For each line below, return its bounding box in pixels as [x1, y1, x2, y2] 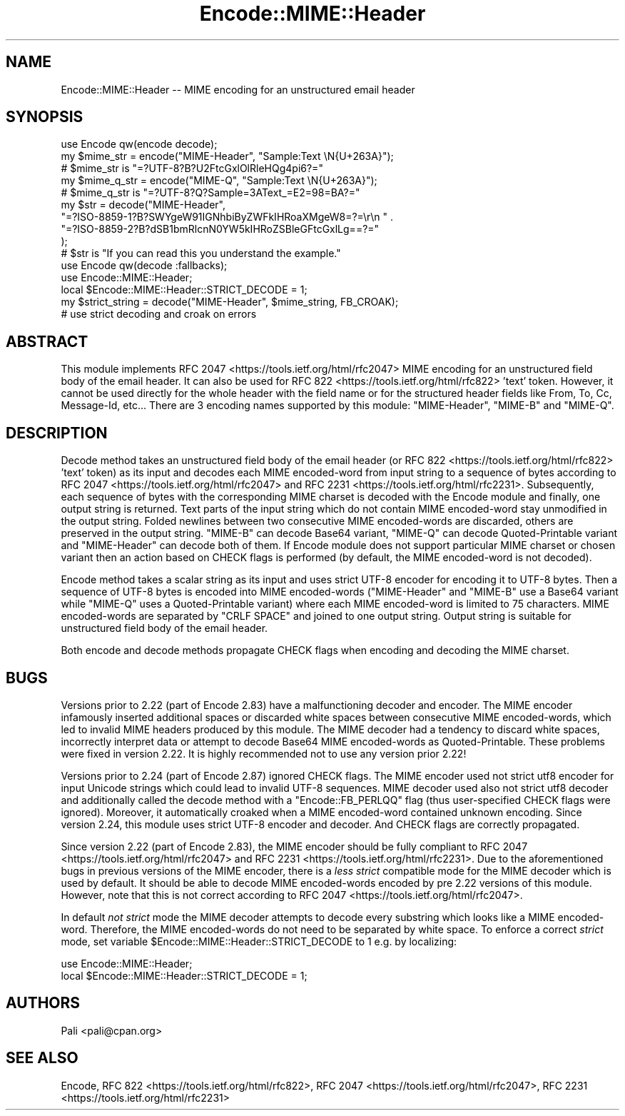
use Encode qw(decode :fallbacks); [61, 259, 228, 272]
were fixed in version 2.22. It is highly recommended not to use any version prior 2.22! [61, 747, 467, 760]
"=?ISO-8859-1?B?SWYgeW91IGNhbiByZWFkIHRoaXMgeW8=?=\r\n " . [61, 211, 393, 223]
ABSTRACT [6, 332, 88, 351]
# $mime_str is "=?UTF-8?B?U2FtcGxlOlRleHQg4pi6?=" [61, 162, 323, 175]
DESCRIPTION [6, 423, 108, 442]
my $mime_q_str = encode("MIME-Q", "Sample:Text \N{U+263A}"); [61, 174, 377, 187]
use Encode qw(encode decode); [61, 138, 218, 151]
